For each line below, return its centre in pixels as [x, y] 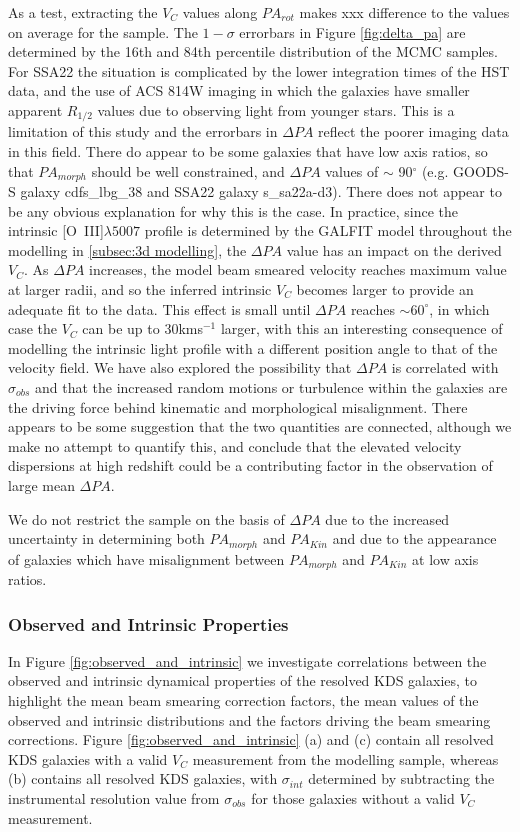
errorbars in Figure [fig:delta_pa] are [352, 31]
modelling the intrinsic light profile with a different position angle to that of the [253, 347]
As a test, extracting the [83, 12]
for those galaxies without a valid [353, 798]
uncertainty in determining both [106, 538]
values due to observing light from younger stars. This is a [276, 109]
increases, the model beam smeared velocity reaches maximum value [298, 269]
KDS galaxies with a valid [88, 758]
